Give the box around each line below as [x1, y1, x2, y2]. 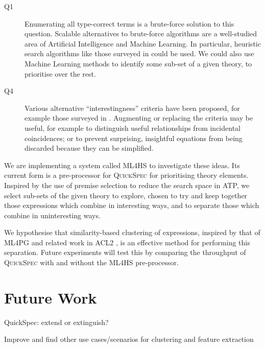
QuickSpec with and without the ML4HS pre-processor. [4, 257, 179, 268]
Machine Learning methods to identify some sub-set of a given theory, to [25, 58, 252, 68]
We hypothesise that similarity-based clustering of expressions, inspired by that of [4, 227, 260, 238]
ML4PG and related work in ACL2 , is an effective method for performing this [4, 237, 250, 247]
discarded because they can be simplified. [25, 143, 154, 153]
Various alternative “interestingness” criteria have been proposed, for [25, 102, 240, 113]
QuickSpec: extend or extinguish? [4, 316, 109, 327]
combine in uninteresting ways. [4, 210, 101, 220]
